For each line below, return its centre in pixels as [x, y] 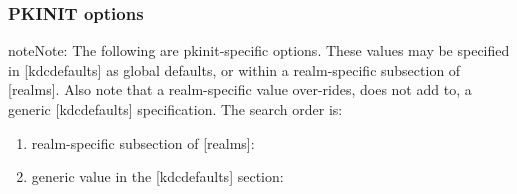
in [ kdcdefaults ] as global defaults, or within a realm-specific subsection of [234, 69]
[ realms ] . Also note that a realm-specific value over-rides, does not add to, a [240, 89]
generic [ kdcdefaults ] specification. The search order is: [175, 109]
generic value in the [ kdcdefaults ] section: [157, 176]
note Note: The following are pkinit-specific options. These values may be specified [259, 50]
